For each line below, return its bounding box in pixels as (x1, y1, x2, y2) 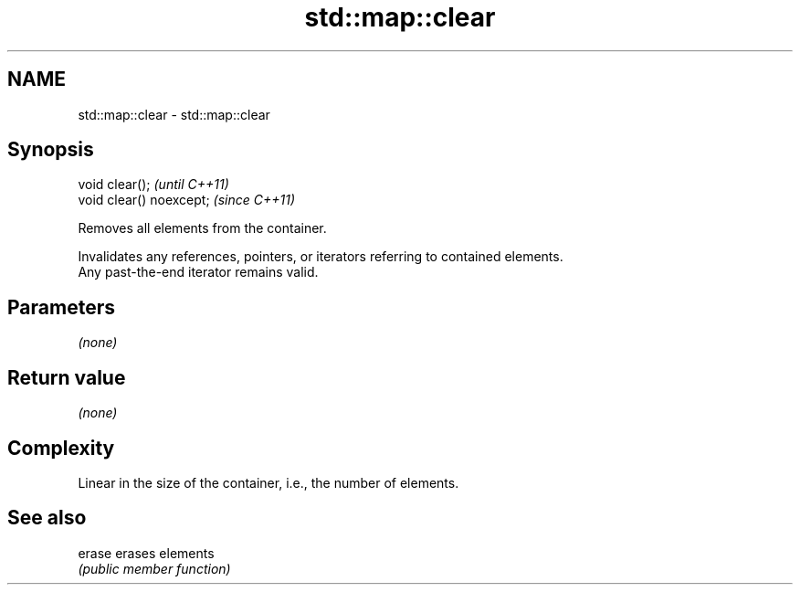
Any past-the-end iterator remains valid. (78, 264, 319, 280)
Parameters (7, 295, 115, 319)
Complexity (7, 436, 115, 460)
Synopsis (7, 138, 94, 162)
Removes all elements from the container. (78, 220, 327, 237)
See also (7, 506, 87, 530)
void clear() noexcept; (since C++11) (78, 192, 296, 208)
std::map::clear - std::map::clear (78, 106, 270, 122)
